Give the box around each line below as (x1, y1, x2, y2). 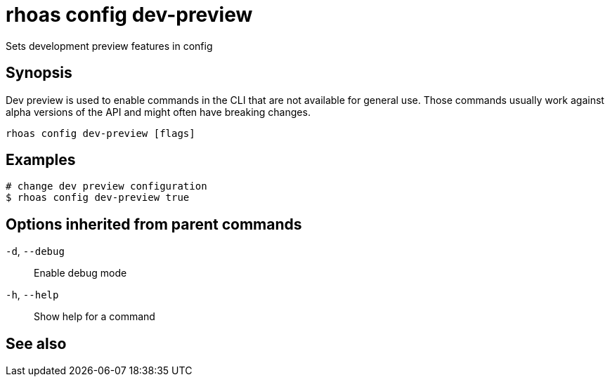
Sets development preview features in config (6, 39, 213, 52)
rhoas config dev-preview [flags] (6, 127, 195, 139)
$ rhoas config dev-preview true (6, 192, 190, 204)
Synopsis (6, 64, 72, 82)
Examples (6, 151, 76, 169)
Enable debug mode (34, 267, 127, 279)
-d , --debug (6, 245, 65, 258)
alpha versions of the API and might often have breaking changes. (6, 105, 311, 118)
